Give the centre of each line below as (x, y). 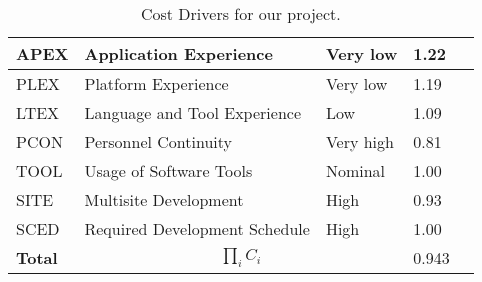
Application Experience (178, 53)
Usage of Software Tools (168, 170)
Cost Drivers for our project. (240, 13)
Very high (359, 141)
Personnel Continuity (158, 141)
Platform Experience (156, 83)
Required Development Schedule (197, 228)
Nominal (355, 170)
